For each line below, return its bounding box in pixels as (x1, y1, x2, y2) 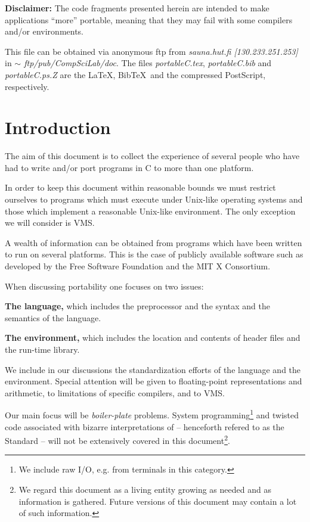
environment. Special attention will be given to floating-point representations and (5, 375, 302, 387)
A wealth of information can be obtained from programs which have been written (5, 236, 302, 248)
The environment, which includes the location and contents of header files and (5, 331, 300, 344)
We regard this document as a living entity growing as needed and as (18, 483, 271, 496)
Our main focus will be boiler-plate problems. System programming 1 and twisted (5, 407, 299, 421)
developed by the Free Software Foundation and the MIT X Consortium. (5, 260, 271, 272)
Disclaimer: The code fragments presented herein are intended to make (5, 2, 269, 14)
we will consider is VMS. (5, 216, 95, 229)
